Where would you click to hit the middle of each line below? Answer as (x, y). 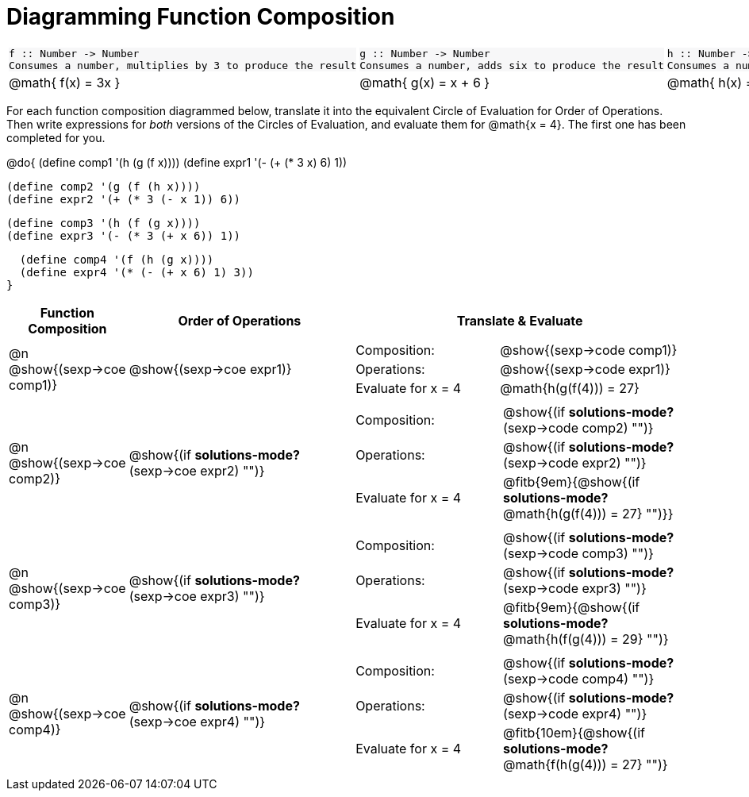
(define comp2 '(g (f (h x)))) (104, 186)
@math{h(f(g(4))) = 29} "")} (586, 639)
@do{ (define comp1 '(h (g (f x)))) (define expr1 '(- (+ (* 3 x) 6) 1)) (177, 162)
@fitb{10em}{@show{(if (574, 732)
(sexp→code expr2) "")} (575, 462)
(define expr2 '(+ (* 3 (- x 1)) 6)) (124, 199)
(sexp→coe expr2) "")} (197, 470)
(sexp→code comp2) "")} (578, 427)
